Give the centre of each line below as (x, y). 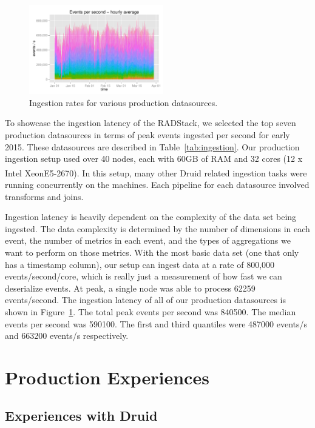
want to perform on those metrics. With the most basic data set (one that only (152, 252)
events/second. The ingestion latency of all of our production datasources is (145, 300)
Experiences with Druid (81, 416)
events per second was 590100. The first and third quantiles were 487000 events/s (156, 323)
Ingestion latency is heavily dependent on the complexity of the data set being (151, 217)
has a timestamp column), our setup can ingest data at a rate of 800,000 (140, 264)
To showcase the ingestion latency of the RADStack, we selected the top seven (151, 123)
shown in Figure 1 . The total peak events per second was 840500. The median (151, 311)
